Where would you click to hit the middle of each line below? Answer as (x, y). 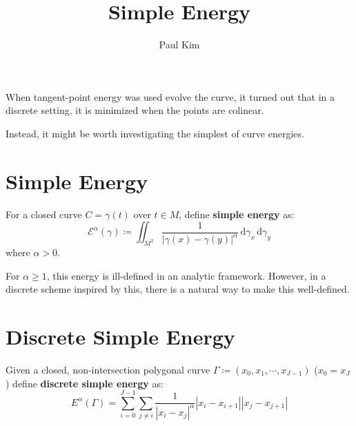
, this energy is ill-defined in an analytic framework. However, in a (186, 275)
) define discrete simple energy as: (85, 383)
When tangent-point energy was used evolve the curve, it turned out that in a (170, 96)
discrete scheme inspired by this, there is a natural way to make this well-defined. (178, 289)
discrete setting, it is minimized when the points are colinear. (135, 110)
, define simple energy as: (237, 214)
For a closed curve (44, 214)
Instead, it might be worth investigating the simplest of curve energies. (155, 133)
